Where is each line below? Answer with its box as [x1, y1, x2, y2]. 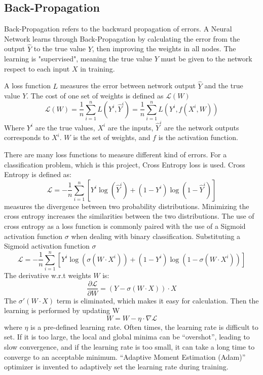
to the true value [33, 43, 86, 54]
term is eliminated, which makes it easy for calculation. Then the [56, 295, 259, 305]
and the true [204, 80, 243, 91]
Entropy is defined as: [4, 169, 72, 180]
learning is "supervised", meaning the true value [4, 53, 152, 64]
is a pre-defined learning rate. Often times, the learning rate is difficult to [30, 321, 258, 332]
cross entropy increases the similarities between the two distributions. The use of [4, 211, 254, 221]
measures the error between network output [60, 80, 196, 91]
